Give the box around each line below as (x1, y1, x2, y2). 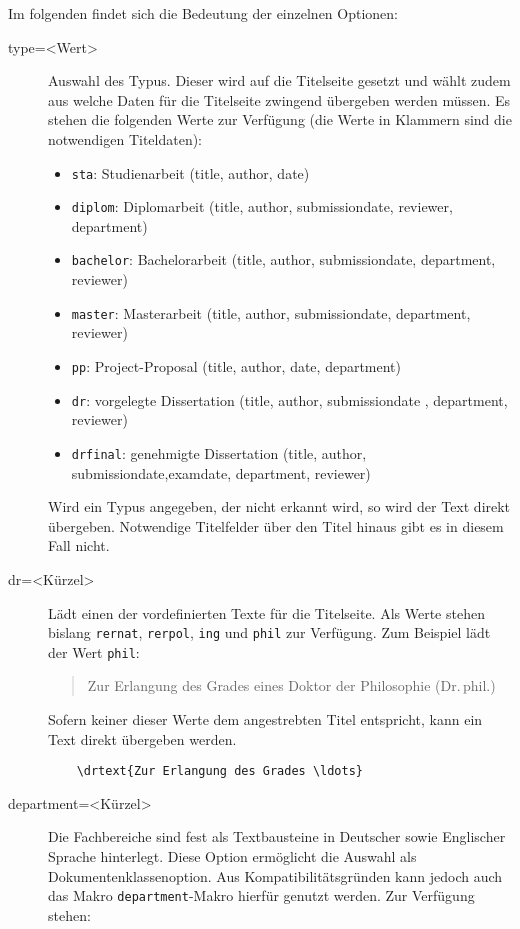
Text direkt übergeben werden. (48, 728, 237, 749)
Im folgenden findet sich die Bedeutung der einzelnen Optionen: (8, 3, 398, 23)
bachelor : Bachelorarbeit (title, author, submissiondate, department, (71, 249, 496, 270)
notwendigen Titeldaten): (48, 128, 203, 149)
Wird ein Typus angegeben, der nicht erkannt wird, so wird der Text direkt (48, 496, 511, 517)
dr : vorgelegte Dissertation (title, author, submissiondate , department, (71, 389, 508, 410)
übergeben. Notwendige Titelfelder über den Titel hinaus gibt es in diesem (48, 515, 504, 536)
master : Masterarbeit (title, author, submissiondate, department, (71, 302, 471, 323)
